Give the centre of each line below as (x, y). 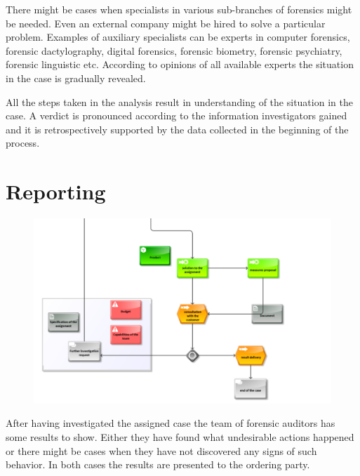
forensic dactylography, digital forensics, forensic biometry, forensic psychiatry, (174, 50)
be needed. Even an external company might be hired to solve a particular (166, 23)
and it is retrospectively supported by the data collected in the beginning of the (177, 129)
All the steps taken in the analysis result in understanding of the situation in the (179, 101)
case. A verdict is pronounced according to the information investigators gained (176, 115)
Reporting (56, 191)
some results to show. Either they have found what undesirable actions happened (180, 437)
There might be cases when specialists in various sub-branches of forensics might (179, 9)
